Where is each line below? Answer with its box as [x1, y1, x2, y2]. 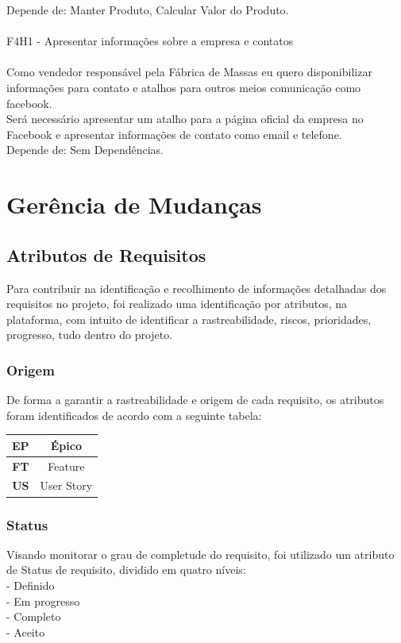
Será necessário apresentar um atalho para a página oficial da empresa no [6, 110, 364, 127]
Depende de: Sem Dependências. [6, 141, 164, 158]
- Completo [6, 608, 61, 625]
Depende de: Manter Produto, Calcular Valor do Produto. [6, 2, 289, 17]
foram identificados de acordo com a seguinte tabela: [6, 406, 262, 423]
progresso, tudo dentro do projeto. [6, 326, 173, 343]
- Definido [6, 576, 55, 593]
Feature [48, 457, 85, 474]
